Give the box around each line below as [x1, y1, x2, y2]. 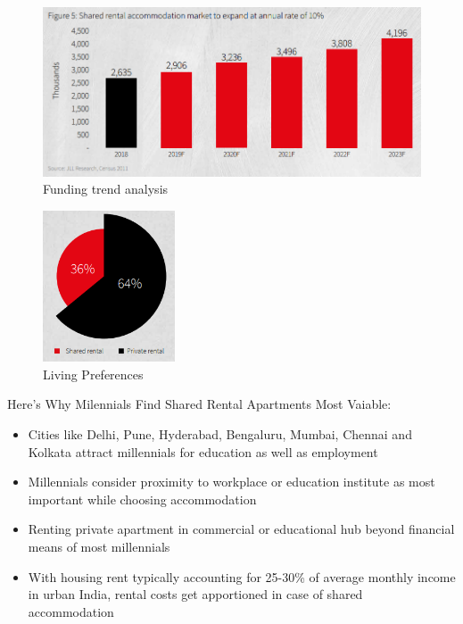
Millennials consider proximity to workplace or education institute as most [28, 472, 435, 491]
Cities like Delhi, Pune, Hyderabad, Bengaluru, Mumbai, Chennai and [28, 424, 412, 443]
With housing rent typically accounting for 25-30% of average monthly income [28, 567, 456, 586]
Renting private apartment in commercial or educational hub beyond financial [28, 520, 455, 538]
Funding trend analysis [43, 179, 169, 198]
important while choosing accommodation [28, 489, 257, 508]
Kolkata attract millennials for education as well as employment [28, 442, 378, 461]
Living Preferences [43, 364, 144, 383]
